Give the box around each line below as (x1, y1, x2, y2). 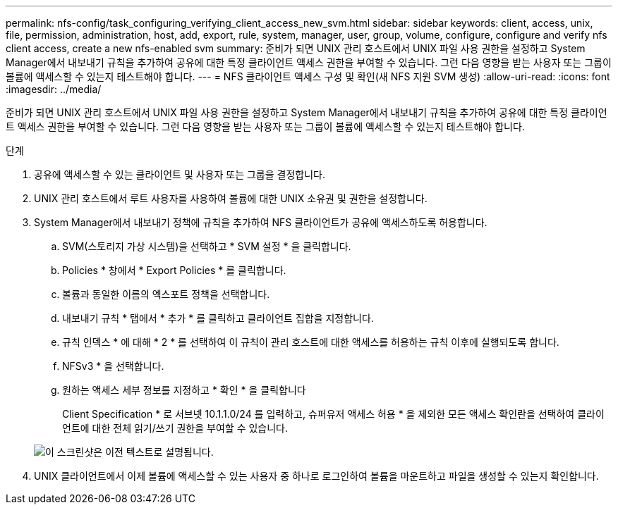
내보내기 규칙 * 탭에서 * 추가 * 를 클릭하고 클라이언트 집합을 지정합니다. (62, 312, 374, 324)
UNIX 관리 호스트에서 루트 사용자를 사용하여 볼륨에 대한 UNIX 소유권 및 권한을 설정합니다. (34, 192, 428, 204)
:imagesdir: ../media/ (6, 83, 102, 95)
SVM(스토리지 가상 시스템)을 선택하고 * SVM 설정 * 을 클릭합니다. (62, 240, 351, 252)
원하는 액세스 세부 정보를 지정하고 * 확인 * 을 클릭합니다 (62, 384, 306, 396)
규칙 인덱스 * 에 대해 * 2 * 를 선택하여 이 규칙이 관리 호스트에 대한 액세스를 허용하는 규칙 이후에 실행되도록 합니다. (62, 336, 559, 348)
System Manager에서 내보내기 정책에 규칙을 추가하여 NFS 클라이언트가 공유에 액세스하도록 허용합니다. (34, 216, 487, 228)
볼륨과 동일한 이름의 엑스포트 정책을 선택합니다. (62, 288, 270, 300)
